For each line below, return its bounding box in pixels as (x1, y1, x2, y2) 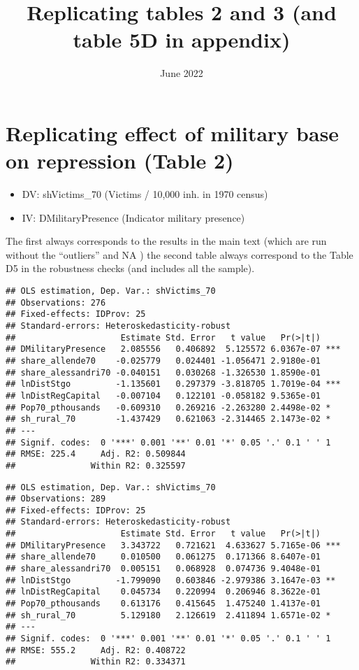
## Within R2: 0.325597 (6, 460, 186, 471)
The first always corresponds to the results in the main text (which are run (6, 234, 327, 248)
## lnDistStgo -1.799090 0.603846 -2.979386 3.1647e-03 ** (6, 575, 336, 585)
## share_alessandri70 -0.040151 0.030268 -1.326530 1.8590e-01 (6, 367, 321, 378)
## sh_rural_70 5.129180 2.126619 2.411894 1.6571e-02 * (6, 610, 331, 620)
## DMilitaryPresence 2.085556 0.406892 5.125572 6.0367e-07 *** (6, 344, 341, 355)
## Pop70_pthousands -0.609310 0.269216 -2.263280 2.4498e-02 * (6, 402, 331, 413)
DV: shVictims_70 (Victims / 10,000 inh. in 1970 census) (22, 187, 268, 201)
